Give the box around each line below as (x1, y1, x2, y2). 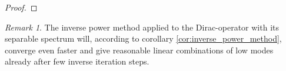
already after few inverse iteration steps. (5, 55, 149, 67)
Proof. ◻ (5, 1, 38, 13)
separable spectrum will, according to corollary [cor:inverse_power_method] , (5, 32, 282, 45)
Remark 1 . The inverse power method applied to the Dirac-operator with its (5, 21, 279, 33)
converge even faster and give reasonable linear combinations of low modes (5, 43, 274, 56)
